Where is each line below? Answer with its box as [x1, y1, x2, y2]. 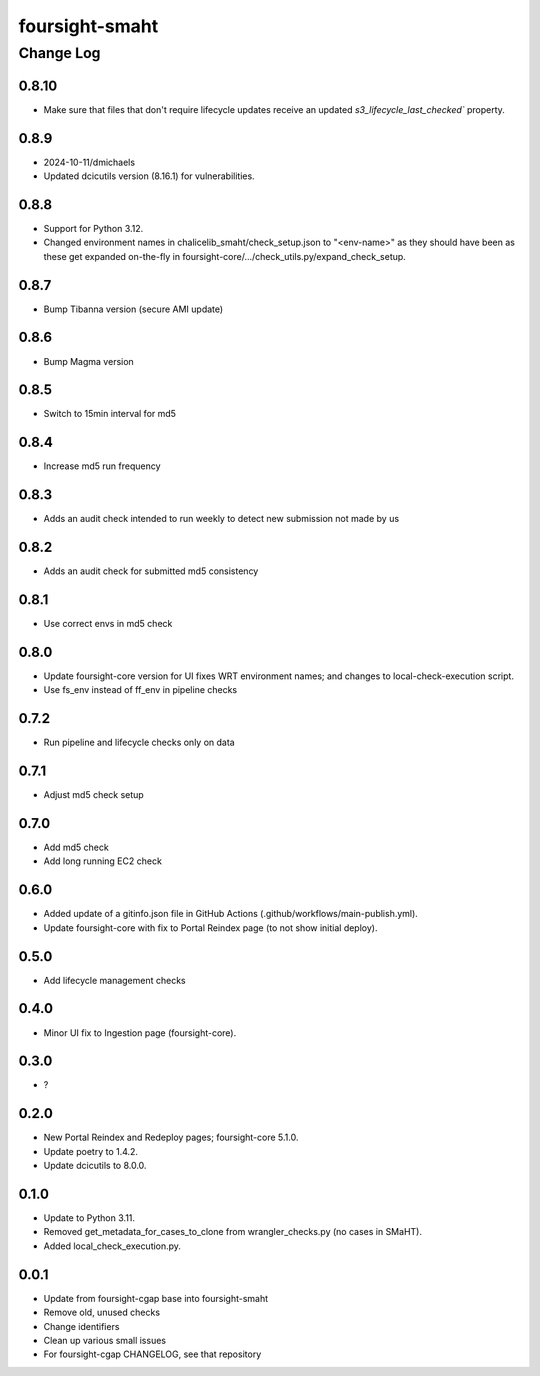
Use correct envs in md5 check [43, 618, 173, 630]
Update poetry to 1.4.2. [43, 1145, 139, 1157]
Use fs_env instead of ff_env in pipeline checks [43, 684, 238, 696]
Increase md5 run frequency [43, 460, 161, 472]
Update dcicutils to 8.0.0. [43, 1160, 147, 1172]
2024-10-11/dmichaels [43, 156, 135, 168]
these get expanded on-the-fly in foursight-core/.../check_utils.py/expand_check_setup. [43, 250, 407, 262]
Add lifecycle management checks [43, 974, 186, 986]
